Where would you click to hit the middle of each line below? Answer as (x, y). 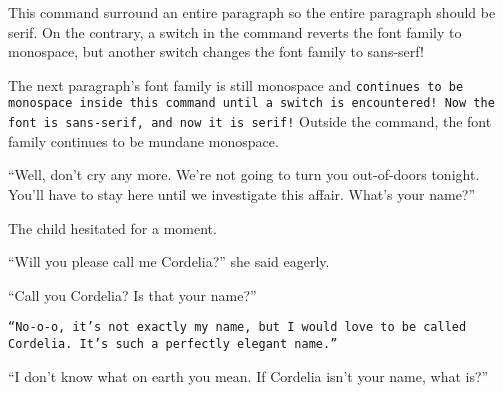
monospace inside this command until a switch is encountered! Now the (251, 103)
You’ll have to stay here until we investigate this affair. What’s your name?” (242, 193)
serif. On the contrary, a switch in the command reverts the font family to (235, 31)
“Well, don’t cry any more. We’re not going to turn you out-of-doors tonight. (244, 174)
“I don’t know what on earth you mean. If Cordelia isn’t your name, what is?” (248, 375)
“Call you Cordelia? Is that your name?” (132, 294)
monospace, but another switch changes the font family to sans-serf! (216, 51)
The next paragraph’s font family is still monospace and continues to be (236, 84)
